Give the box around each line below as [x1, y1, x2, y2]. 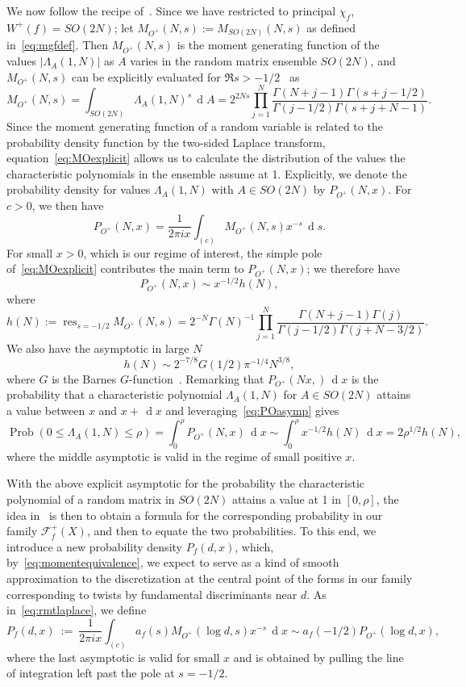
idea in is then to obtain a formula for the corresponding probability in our [6, 506, 383, 523]
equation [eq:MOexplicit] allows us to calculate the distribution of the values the [6, 149, 406, 166]
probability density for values [6, 181, 151, 198]
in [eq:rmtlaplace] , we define [6, 601, 147, 618]
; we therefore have [306, 260, 401, 277]
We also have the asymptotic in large [6, 339, 189, 356]
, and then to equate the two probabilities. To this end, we [86, 522, 377, 539]
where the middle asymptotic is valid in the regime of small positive [6, 447, 342, 464]
